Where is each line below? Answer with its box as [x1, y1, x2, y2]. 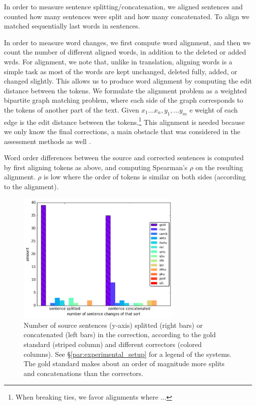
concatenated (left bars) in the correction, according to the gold [24, 329, 216, 340]
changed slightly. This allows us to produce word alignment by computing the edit [4, 76, 252, 86]
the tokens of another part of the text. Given [4, 104, 139, 115]
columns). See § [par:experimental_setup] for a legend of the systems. [24, 348, 232, 359]
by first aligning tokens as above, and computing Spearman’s [4, 162, 188, 172]
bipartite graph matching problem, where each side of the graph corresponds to [4, 95, 243, 105]
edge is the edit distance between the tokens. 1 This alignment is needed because [4, 115, 245, 127]
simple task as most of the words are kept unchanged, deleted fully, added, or [4, 66, 237, 76]
